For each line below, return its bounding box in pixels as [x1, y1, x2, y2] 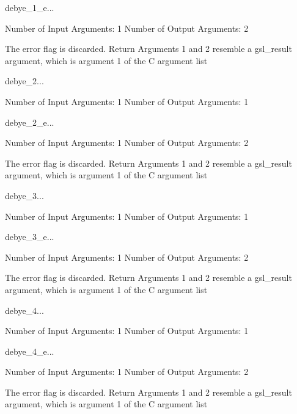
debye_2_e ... [5, 115, 54, 128]
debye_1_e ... [5, 1, 54, 13]
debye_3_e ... [5, 230, 54, 243]
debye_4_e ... [5, 344, 54, 357]
